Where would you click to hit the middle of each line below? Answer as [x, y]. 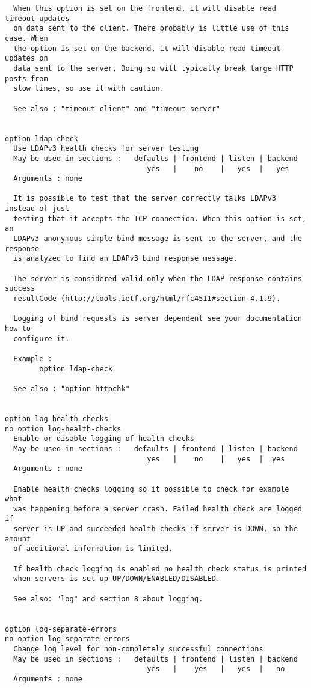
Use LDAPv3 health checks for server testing [106, 149]
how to [18, 329]
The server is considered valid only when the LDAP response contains [158, 279]
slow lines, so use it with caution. [89, 89]
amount [18, 539]
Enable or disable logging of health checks [104, 439]
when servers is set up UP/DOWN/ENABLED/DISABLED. [117, 579]
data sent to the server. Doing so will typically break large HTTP [153, 68]
